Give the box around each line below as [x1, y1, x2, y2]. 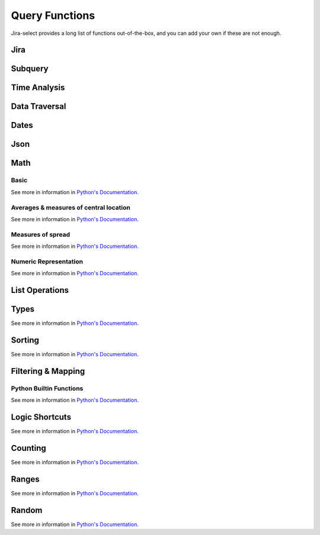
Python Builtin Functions [11, 384, 84, 392]
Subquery [11, 64, 49, 74]
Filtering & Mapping [11, 366, 85, 376]
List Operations [11, 285, 69, 295]
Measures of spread [11, 230, 71, 239]
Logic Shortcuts [11, 412, 71, 423]
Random [11, 505, 43, 515]
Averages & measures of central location [11, 203, 130, 211]
